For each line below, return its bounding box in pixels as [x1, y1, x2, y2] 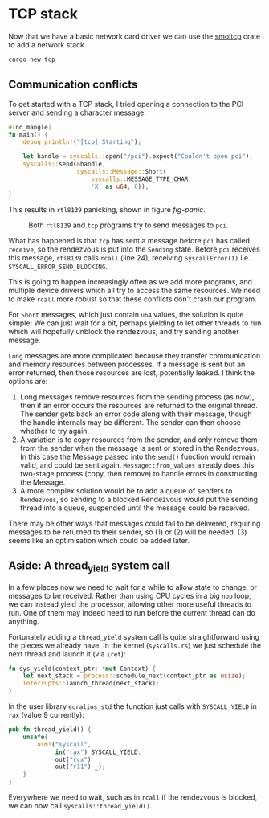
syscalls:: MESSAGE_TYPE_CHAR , [91, 174, 193, 183]
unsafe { [22, 733, 48, 741]
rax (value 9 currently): [8, 710, 84, 719]
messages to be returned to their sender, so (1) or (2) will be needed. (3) [8, 527, 247, 537]
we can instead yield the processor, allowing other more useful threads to [8, 599, 251, 609]
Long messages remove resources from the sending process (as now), [19, 391, 255, 402]
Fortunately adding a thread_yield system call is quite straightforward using [8, 632, 259, 641]
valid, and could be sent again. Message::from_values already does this [19, 460, 255, 470]
